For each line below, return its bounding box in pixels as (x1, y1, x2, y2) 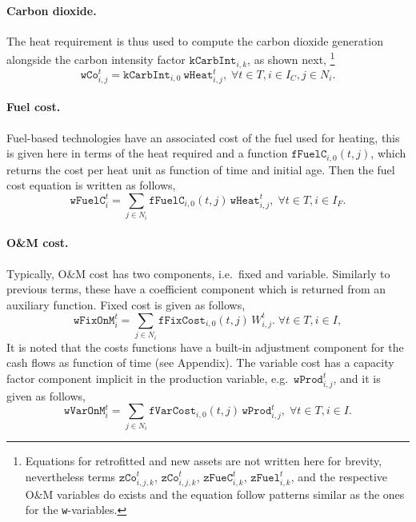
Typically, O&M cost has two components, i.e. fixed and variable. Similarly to (6, 265, 390, 281)
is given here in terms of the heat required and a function (6, 145, 288, 161)
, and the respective (290, 468, 388, 484)
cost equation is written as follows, (6, 177, 176, 193)
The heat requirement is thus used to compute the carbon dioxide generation (6, 32, 383, 49)
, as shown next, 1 (247, 49, 335, 68)
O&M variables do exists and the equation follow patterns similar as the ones (25, 485, 405, 502)
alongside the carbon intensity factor (6, 51, 186, 68)
